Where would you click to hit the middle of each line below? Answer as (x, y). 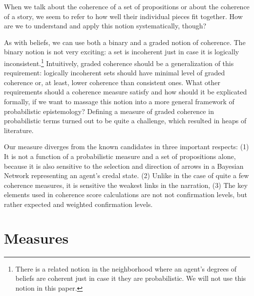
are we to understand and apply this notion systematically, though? (105, 26)
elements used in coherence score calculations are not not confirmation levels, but (126, 194)
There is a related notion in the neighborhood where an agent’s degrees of (126, 268)
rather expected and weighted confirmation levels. (78, 204)
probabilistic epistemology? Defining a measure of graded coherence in (109, 111)
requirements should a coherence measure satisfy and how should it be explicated (126, 92)
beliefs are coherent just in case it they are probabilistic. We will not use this (131, 278)
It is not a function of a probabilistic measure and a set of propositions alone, (120, 156)
